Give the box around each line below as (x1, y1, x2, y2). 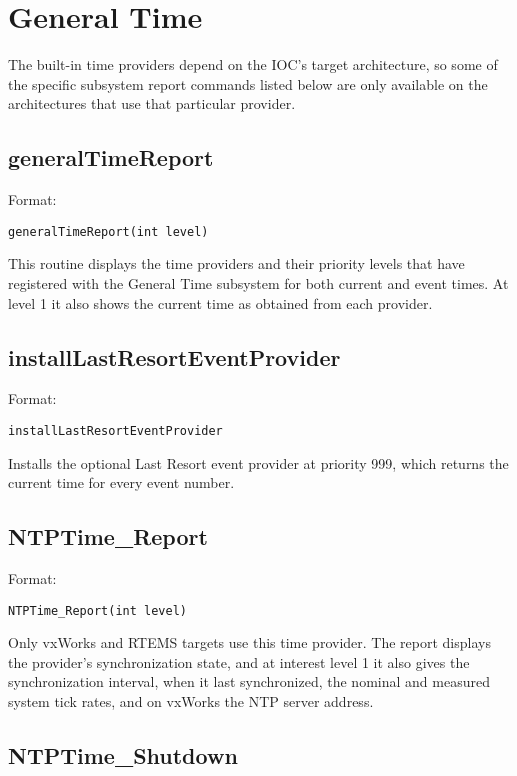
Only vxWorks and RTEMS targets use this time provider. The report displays (8, 632, 491, 653)
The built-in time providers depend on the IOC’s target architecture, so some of (8, 54, 498, 75)
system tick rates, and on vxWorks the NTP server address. (8, 691, 374, 712)
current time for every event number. (8, 472, 235, 493)
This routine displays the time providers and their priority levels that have (8, 253, 465, 274)
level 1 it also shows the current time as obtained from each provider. (8, 292, 433, 313)
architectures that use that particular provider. (8, 93, 296, 114)
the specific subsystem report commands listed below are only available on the (8, 73, 488, 94)
